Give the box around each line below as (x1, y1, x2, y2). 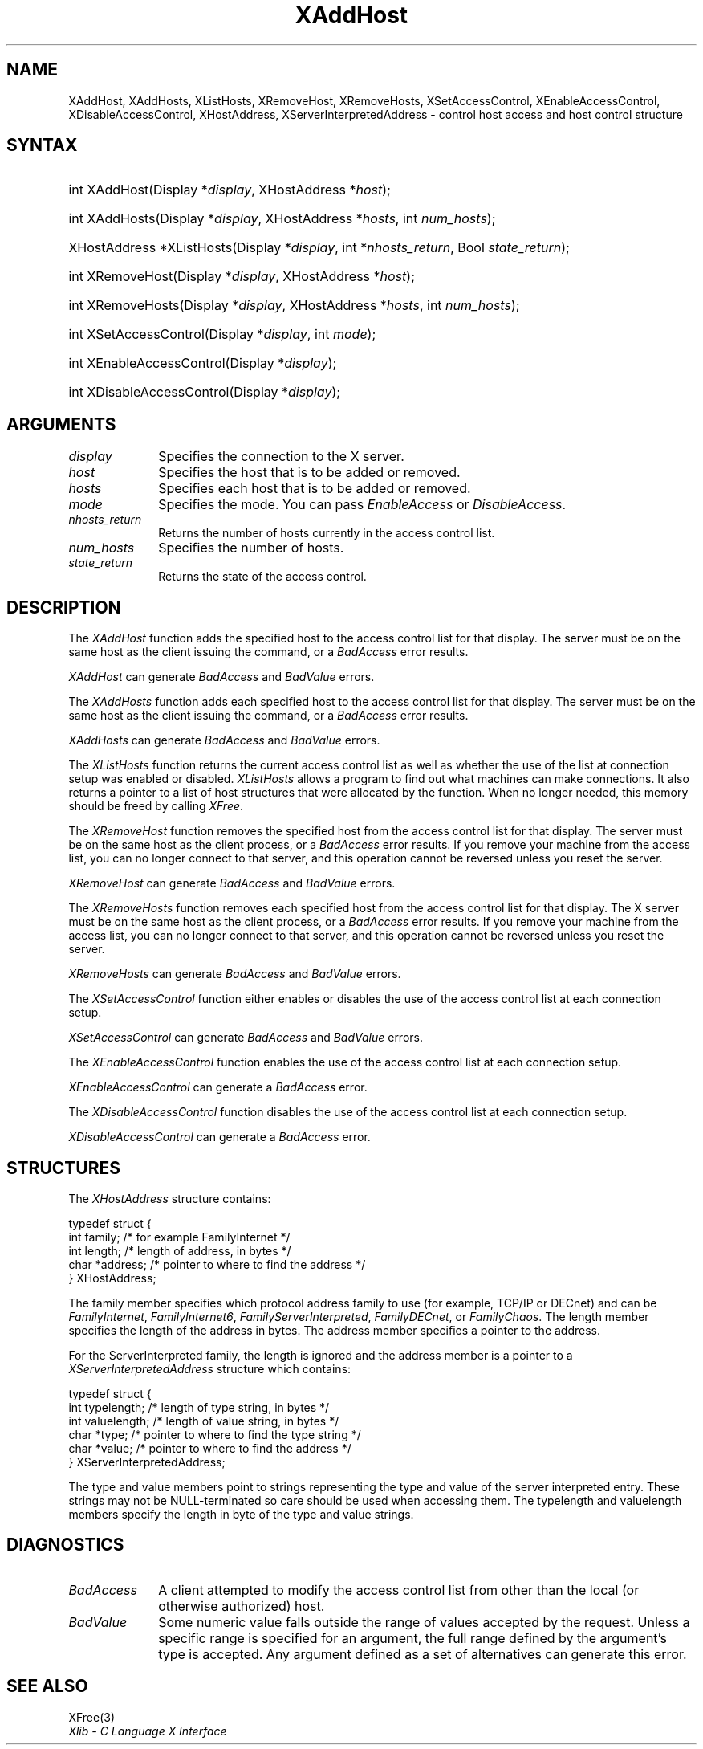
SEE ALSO (6, 1676, 88, 1697)
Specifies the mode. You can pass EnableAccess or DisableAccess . (158, 496, 567, 513)
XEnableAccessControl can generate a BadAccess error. (68, 1080, 368, 1095)
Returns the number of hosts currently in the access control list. (158, 526, 495, 540)
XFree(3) (68, 1710, 116, 1724)
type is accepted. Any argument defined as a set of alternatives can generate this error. (158, 1645, 687, 1662)
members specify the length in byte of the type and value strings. (68, 1506, 414, 1521)
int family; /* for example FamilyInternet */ (68, 1229, 291, 1244)
